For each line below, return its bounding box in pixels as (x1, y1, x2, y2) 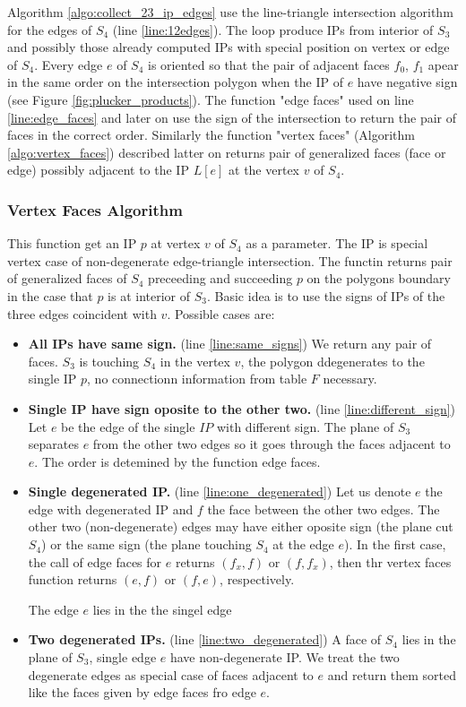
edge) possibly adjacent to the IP (7, 160, 189, 179)
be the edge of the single (61, 417, 195, 435)
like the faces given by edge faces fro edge (28, 683, 256, 702)
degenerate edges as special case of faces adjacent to (28, 665, 314, 684)
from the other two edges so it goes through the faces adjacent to (92, 435, 451, 453)
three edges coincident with (7, 304, 157, 323)
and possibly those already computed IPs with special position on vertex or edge (7, 38, 450, 56)
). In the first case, (344, 535, 446, 554)
